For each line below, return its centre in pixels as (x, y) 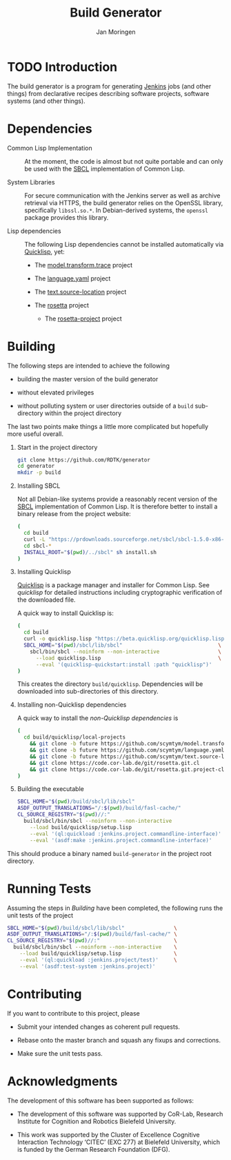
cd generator (36, 466)
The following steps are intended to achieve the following (89, 365)
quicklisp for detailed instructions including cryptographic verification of (120, 593)
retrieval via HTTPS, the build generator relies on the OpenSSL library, (124, 202)
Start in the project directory (57, 447)
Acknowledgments (63, 1081)
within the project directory (83, 413)
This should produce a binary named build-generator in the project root (109, 853)
